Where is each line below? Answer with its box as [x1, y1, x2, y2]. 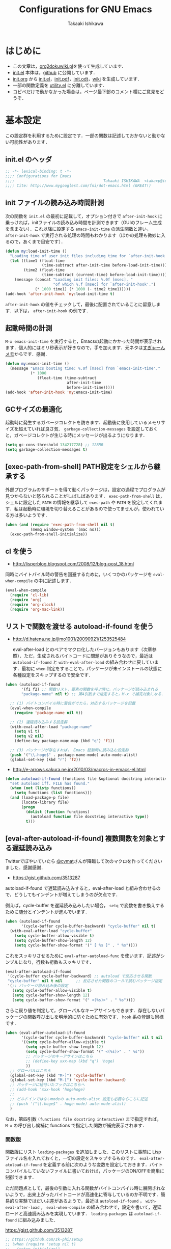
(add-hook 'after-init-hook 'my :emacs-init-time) [5, 390, 113, 395]
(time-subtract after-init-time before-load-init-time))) [41, 263, 167, 268]
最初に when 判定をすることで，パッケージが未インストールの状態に [21, 666, 162, 672]
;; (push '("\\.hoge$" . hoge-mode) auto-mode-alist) [10, 1101, 126, 1106]
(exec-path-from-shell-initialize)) [10, 531, 88, 537]
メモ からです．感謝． [5, 351, 50, 357]
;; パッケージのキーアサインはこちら [25, 1054, 93, 1059]
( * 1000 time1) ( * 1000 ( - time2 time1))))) [35, 286, 131, 291]
